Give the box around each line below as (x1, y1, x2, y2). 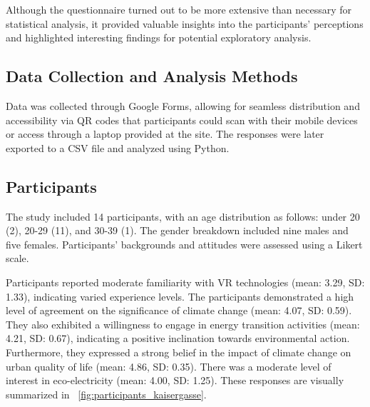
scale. (6, 251, 29, 266)
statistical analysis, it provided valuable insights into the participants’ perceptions (6, 16, 364, 31)
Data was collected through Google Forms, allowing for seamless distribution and (6, 98, 360, 113)
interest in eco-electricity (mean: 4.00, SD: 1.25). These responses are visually (6, 373, 344, 388)
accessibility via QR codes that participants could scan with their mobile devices (6, 112, 358, 127)
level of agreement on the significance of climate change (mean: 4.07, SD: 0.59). (6, 303, 352, 318)
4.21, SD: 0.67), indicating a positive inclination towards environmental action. (6, 331, 350, 346)
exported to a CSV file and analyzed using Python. (6, 140, 230, 155)
